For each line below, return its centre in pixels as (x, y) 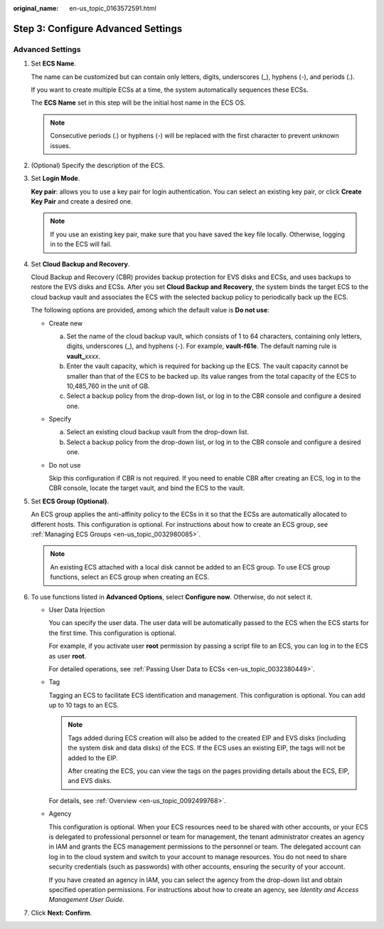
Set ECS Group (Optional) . (70, 501)
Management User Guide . (86, 900)
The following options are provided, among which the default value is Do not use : (150, 310)
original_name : (36, 8)
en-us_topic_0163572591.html (113, 8)
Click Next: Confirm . (62, 913)
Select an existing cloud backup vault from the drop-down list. (158, 432)
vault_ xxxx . (84, 356)
